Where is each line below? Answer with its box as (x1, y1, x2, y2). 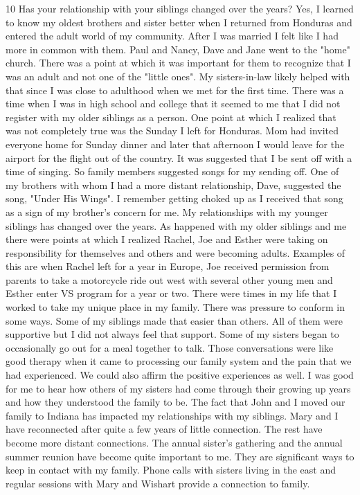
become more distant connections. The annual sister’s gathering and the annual (6, 435, 343, 449)
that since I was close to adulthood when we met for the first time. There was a (6, 82, 344, 97)
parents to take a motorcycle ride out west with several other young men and (6, 272, 333, 287)
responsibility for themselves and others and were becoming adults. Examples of (6, 245, 345, 260)
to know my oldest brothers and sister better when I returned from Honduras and (6, 15, 352, 29)
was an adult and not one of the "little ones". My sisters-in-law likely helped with (6, 69, 350, 83)
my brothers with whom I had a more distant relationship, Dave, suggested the (6, 177, 341, 192)
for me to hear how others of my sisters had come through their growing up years (6, 381, 351, 395)
